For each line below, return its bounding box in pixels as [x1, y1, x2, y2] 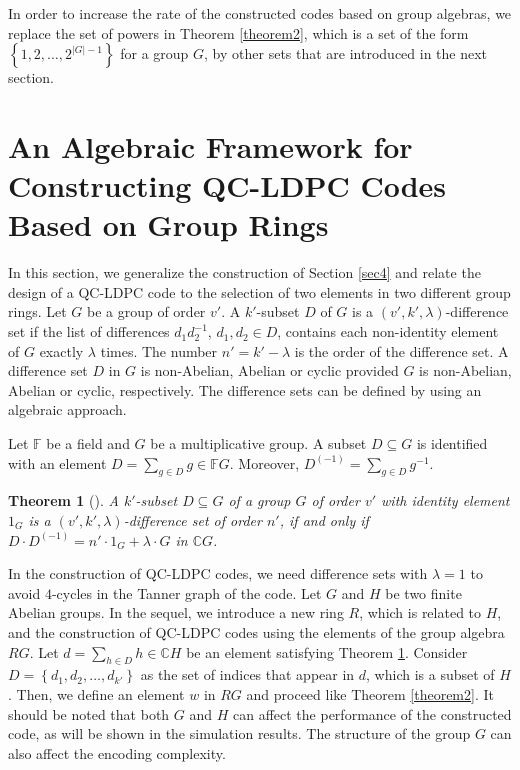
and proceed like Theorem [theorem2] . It [246, 683, 494, 704]
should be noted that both [8, 703, 170, 724]
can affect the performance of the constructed [233, 703, 512, 724]
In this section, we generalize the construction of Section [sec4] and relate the [8, 262, 481, 283]
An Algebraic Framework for [8, 125, 413, 166]
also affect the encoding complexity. [8, 742, 226, 763]
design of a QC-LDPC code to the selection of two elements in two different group [8, 281, 511, 302]
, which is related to [359, 602, 482, 623]
